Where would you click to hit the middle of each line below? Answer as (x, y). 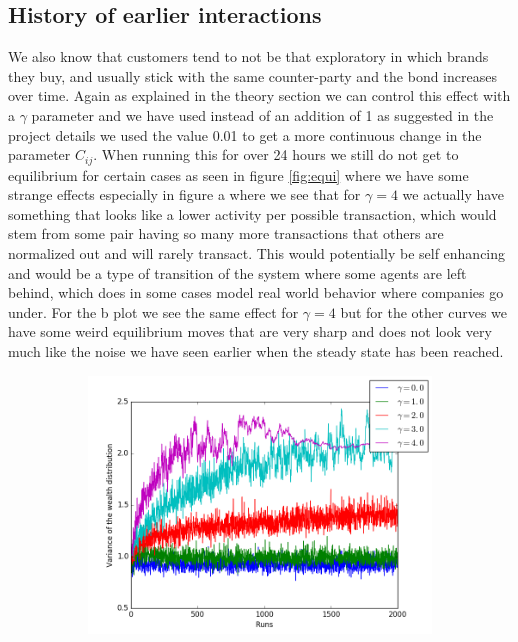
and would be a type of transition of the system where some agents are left (237, 272)
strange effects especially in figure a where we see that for (184, 194)
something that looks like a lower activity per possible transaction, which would (252, 213)
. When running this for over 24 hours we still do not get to (276, 154)
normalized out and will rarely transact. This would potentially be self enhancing (257, 253)
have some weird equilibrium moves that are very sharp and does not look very (250, 331)
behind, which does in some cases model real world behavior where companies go (256, 292)
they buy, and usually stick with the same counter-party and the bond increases (252, 75)
